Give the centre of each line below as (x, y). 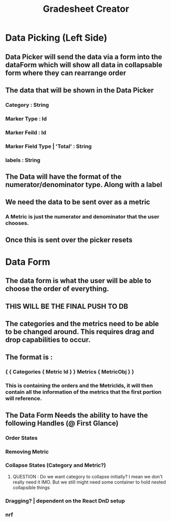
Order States (22, 438)
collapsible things (31, 487)
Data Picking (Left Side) (56, 38)
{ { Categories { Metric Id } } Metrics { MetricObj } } (70, 372)
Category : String (27, 105)
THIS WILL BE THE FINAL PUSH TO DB (67, 306)
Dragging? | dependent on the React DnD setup (65, 500)
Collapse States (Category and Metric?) (56, 465)
